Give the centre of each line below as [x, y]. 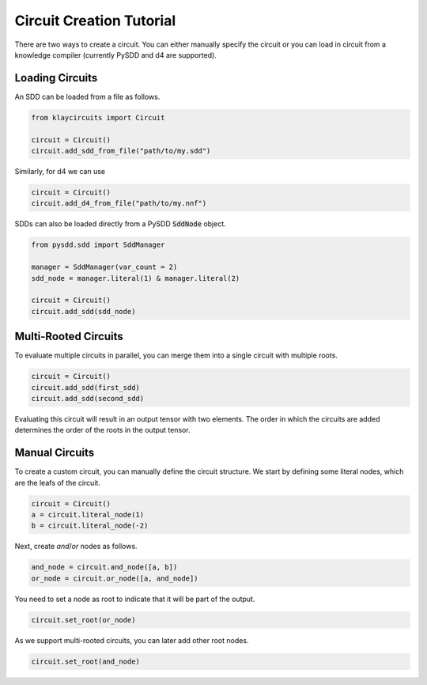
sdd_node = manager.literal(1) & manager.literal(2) [136, 278]
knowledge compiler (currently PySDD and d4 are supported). [115, 55]
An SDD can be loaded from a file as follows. [87, 97]
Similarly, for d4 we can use [60, 171]
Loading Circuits [56, 78]
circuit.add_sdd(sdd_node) [83, 311]
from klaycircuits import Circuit [98, 117]
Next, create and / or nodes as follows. [76, 547]
